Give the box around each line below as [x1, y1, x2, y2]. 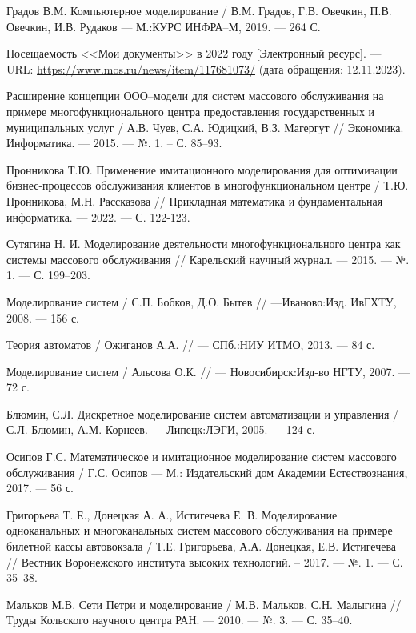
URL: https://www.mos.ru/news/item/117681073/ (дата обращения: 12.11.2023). [6, 60, 406, 77]
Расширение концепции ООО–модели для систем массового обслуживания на [6, 87, 384, 104]
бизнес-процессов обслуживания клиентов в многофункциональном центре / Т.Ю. [6, 177, 409, 194]
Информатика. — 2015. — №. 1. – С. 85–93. [6, 134, 222, 151]
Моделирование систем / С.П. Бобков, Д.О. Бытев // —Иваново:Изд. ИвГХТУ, [6, 293, 397, 310]
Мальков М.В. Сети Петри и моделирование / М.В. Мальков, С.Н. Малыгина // [6, 595, 402, 612]
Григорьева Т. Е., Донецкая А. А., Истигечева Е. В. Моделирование [6, 506, 338, 523]
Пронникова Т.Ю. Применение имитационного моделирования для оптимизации [6, 161, 398, 178]
